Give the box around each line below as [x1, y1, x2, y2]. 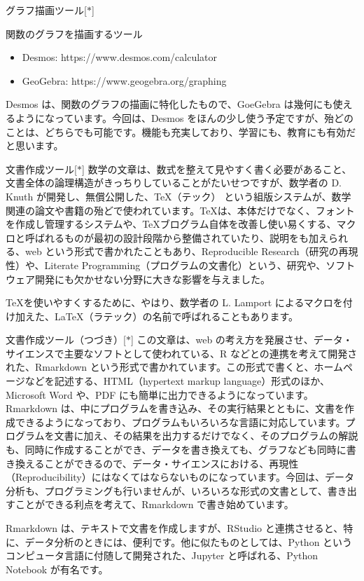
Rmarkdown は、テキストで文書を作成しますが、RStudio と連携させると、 [6, 521, 344, 535]
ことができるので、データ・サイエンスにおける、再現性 [44, 456, 299, 470]
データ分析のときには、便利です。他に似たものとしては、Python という [24, 534, 353, 549]
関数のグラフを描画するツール [6, 26, 143, 41]
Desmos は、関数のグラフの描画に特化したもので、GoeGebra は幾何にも [6, 97, 333, 111]
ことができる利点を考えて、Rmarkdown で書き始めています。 [15, 497, 294, 512]
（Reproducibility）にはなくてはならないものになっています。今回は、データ [6, 470, 354, 484]
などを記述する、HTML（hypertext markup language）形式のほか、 [24, 374, 330, 388]
